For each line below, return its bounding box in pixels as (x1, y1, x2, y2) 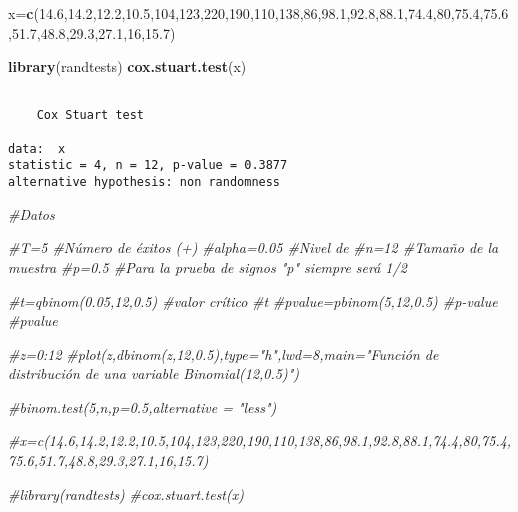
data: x (8, 141, 66, 156)
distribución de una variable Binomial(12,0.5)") (8, 363, 300, 384)
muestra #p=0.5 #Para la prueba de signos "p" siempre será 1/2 (8, 256, 407, 277)
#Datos (8, 203, 55, 224)
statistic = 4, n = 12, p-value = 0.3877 (8, 158, 288, 173)
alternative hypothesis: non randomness (8, 175, 281, 190)
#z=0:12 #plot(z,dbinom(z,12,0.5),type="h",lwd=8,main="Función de (8, 343, 439, 364)
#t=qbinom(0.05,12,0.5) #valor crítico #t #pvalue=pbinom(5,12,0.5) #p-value (8, 290, 498, 311)
